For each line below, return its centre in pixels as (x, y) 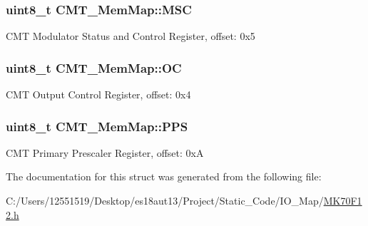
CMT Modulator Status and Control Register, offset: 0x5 (131, 36)
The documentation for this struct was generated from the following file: (164, 176)
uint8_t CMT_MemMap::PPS (97, 126)
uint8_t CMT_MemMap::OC (94, 67)
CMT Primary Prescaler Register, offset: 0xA (105, 152)
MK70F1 (343, 201)
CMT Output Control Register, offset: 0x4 (98, 94)
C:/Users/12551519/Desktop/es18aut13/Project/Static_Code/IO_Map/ (165, 201)
